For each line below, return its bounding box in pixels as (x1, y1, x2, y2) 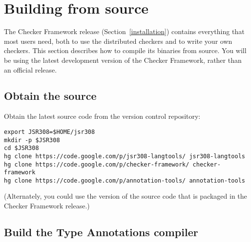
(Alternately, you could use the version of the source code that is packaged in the (4, 191, 247, 201)
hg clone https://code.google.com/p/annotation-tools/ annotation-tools (4, 177, 245, 184)
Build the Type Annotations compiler (4, 224, 198, 240)
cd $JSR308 (4, 145, 39, 152)
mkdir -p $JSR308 (4, 136, 60, 144)
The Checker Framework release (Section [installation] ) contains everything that (4, 26, 245, 37)
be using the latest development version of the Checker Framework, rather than (4, 55, 242, 65)
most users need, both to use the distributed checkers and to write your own (4, 36, 232, 46)
